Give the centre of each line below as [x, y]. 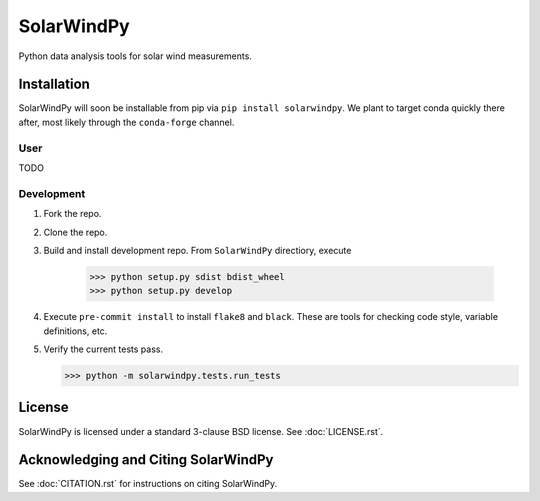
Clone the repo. [75, 232]
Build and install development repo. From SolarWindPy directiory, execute [197, 250]
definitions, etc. [75, 331]
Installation [54, 84]
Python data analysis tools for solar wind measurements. [135, 56]
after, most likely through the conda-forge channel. [126, 122]
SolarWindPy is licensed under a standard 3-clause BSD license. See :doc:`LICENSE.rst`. [201, 431]
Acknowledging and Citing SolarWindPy [146, 460]
